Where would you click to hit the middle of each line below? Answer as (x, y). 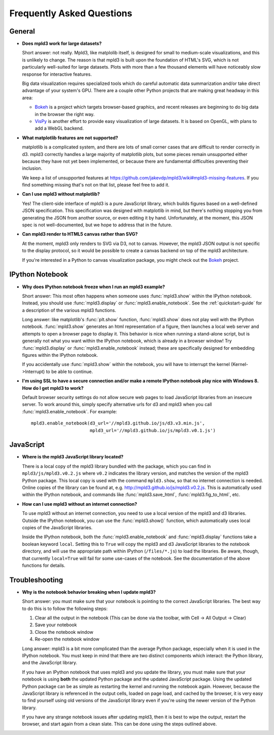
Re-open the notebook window (67, 639)
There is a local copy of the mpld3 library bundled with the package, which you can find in (116, 466)
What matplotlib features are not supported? (70, 138)
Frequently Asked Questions (71, 13)
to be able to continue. (70, 372)
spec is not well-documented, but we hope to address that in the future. (97, 225)
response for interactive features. (57, 74)
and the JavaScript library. (50, 663)
